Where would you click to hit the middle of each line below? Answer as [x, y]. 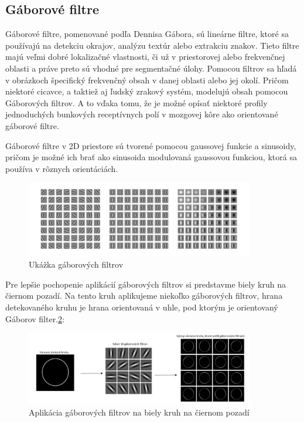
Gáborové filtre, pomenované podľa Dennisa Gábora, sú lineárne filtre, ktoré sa [147, 34]
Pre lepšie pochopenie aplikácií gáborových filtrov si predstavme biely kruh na [146, 284]
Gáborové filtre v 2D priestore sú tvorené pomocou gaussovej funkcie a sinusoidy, [151, 145]
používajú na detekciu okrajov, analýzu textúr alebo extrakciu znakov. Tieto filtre [152, 45]
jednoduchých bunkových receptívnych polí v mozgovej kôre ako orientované [142, 114]
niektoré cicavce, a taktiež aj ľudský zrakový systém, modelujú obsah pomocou [147, 91]
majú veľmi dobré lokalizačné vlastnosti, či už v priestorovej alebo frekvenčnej [145, 57]
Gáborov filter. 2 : [35, 318]
